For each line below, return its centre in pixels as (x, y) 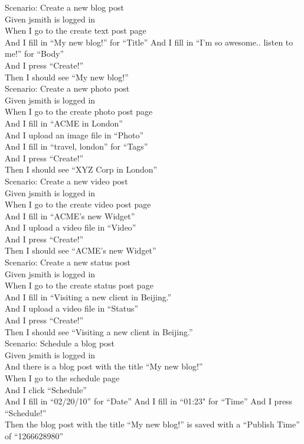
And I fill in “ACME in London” (64, 123)
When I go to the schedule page (62, 378)
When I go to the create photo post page (79, 111)
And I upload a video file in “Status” (72, 308)
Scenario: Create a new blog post (64, 7)
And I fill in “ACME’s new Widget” (70, 215)
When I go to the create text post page (76, 30)
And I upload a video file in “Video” (71, 227)
